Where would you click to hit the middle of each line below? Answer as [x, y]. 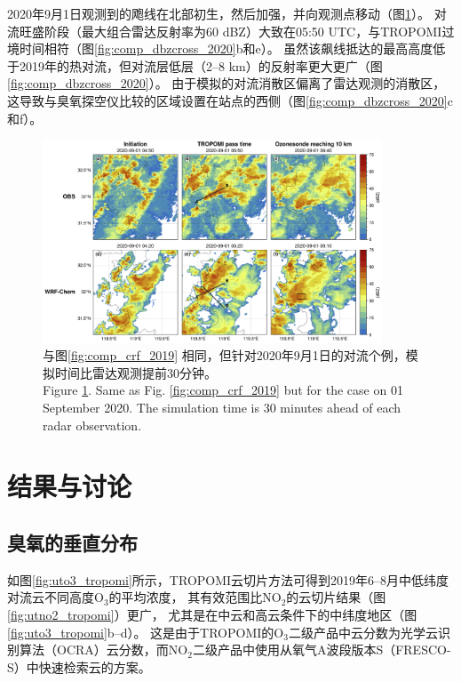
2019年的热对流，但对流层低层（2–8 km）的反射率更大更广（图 [201, 65]
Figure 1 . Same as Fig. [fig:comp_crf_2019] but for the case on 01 [223, 390]
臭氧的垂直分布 [72, 542]
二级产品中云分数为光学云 [363, 632]
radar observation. [92, 425]
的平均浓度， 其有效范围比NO [195, 597]
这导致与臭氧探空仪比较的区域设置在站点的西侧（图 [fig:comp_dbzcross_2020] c [230, 100]
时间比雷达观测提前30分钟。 [135, 372]
